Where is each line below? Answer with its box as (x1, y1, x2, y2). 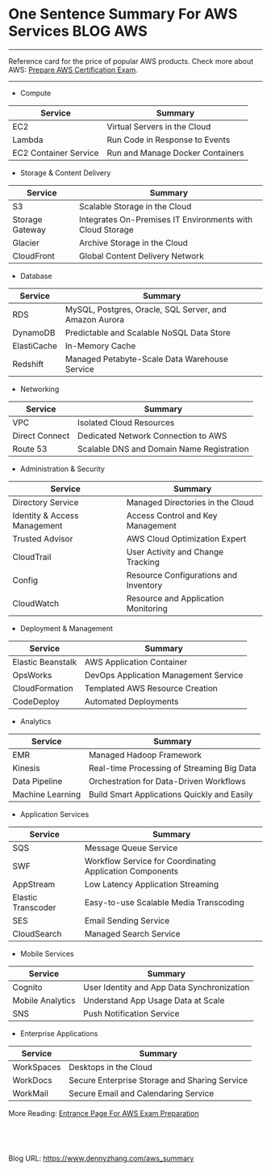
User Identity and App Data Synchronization (83, 981, 250, 992)
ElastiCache (12, 340, 58, 352)
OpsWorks (12, 669, 52, 680)
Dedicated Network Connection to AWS (77, 430, 227, 441)
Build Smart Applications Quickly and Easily (88, 789, 253, 800)
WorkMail (12, 1088, 48, 1099)
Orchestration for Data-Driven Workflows (88, 775, 246, 786)
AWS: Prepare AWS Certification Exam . (8, 65, 139, 74)
